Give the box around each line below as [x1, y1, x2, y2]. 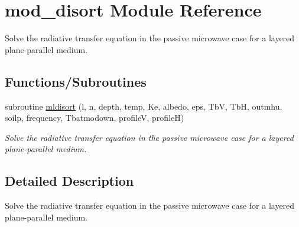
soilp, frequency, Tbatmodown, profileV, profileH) [5, 111, 184, 124]
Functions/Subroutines [5, 72, 147, 90]
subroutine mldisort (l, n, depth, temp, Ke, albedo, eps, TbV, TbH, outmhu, [5, 100, 282, 112]
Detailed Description [5, 172, 134, 190]
